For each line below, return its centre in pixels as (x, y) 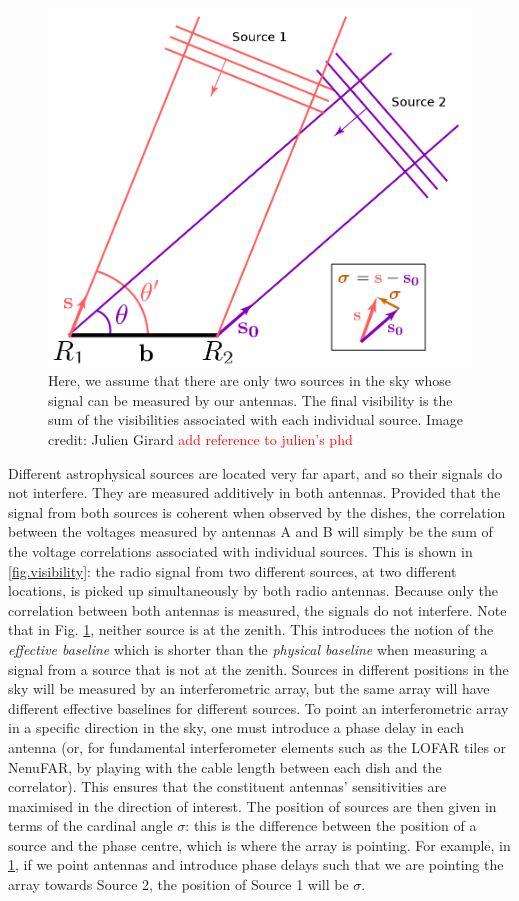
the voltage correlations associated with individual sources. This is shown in (240, 550)
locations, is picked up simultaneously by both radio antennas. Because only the (253, 590)
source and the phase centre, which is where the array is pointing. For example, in (259, 844)
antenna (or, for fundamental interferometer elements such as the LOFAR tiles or (257, 746)
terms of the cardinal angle (90, 825)
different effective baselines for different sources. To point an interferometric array (258, 707)
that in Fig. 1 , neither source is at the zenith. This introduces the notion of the (251, 629)
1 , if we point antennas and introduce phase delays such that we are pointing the (256, 864)
